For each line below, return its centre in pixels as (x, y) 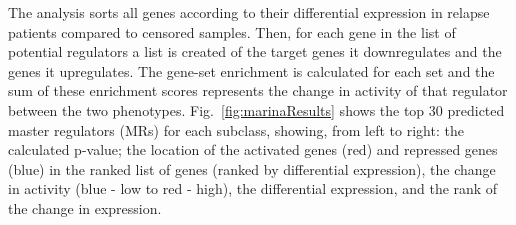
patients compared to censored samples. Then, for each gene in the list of (232, 31)
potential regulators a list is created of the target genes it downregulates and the (255, 51)
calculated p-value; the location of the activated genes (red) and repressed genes (253, 149)
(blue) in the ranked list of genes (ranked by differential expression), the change (252, 168)
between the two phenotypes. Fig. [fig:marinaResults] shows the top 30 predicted (256, 109)
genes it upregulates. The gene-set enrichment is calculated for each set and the (251, 70)
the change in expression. (85, 207)
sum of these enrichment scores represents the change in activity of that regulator (258, 90)
